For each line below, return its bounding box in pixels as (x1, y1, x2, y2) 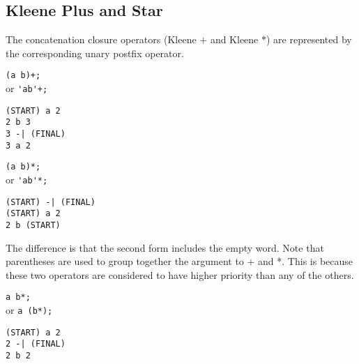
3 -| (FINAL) (6, 129, 66, 139)
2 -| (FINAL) (6, 339, 66, 349)
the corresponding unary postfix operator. (6, 45, 184, 60)
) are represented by (266, 32, 352, 47)
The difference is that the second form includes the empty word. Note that (6, 240, 324, 255)
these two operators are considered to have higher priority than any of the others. (6, 267, 354, 282)
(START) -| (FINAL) (6, 197, 96, 207)
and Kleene (210, 32, 259, 47)
